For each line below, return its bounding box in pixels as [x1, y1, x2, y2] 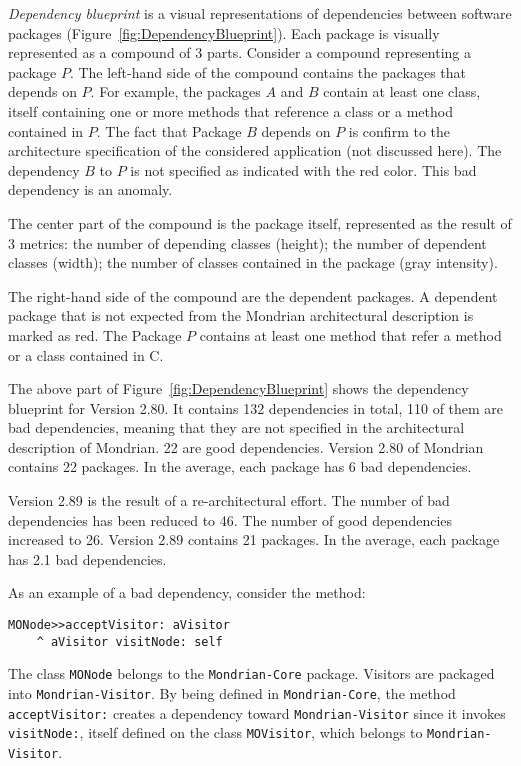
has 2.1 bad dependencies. [8, 548, 167, 569]
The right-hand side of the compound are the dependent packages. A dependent [8, 285, 498, 306]
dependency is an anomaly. [8, 179, 173, 200]
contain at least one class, [323, 81, 481, 102]
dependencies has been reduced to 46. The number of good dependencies [8, 509, 453, 530]
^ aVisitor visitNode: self [36, 634, 223, 649]
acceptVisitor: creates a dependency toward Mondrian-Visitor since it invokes [8, 702, 506, 723]
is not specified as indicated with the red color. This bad [130, 159, 477, 180]
